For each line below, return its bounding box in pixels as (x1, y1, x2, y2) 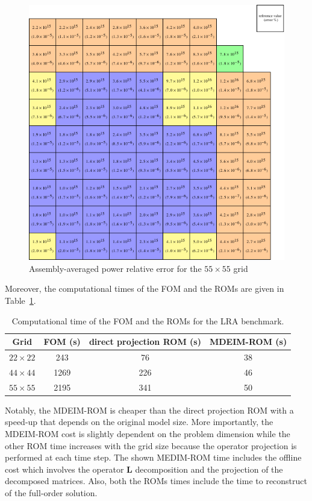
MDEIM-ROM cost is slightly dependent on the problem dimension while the (5, 427, 290, 440)
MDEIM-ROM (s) (209, 335, 287, 348)
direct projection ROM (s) (89, 335, 201, 348)
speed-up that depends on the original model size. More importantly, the (5, 415, 273, 428)
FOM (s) (43, 335, 81, 348)
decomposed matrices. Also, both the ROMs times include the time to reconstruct (5, 474, 307, 487)
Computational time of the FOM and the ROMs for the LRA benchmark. (11, 314, 284, 327)
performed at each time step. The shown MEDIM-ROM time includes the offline (5, 451, 302, 464)
